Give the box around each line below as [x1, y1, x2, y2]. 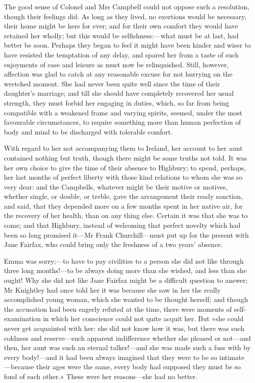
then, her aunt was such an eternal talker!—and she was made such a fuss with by [4, 342, 251, 353]
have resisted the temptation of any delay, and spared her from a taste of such [4, 49, 239, 59]
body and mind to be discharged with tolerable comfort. [4, 126, 173, 137]
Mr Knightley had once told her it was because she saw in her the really [4, 284, 221, 295]
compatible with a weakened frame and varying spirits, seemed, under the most [4, 107, 242, 117]
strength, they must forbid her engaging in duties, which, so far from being [4, 97, 229, 108]
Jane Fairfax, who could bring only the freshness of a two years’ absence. [4, 239, 223, 249]
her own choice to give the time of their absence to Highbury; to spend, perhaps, [4, 162, 246, 172]
